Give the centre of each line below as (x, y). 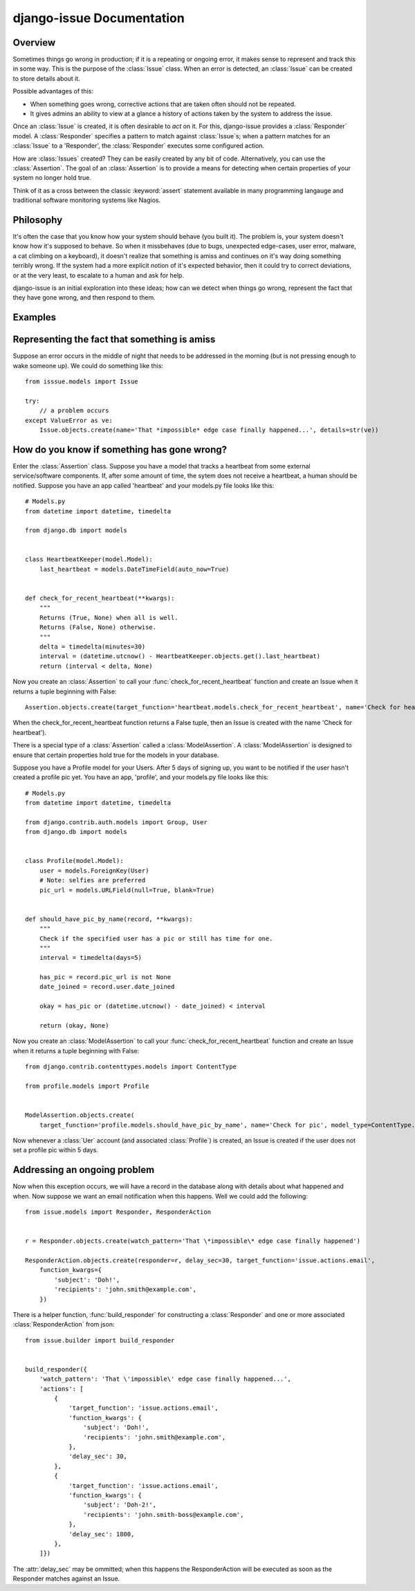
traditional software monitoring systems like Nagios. (87, 200)
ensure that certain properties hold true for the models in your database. (116, 755)
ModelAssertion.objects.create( (80, 1115)
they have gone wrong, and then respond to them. (84, 298)
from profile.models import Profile (87, 1086)
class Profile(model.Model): (74, 861)
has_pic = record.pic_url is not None (105, 977)
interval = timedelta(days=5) (90, 958)
